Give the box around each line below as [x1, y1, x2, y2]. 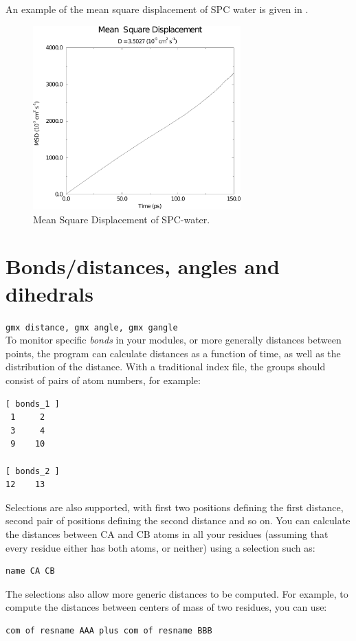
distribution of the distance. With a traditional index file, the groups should [5, 359, 326, 374]
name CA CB [5, 566, 55, 576]
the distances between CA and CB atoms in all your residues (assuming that [5, 526, 329, 541]
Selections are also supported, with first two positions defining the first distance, [5, 499, 344, 514]
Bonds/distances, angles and [5, 252, 280, 280]
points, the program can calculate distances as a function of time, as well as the [5, 346, 341, 360]
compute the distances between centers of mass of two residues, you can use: [5, 600, 327, 614]
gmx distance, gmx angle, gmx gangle [5, 322, 178, 333]
